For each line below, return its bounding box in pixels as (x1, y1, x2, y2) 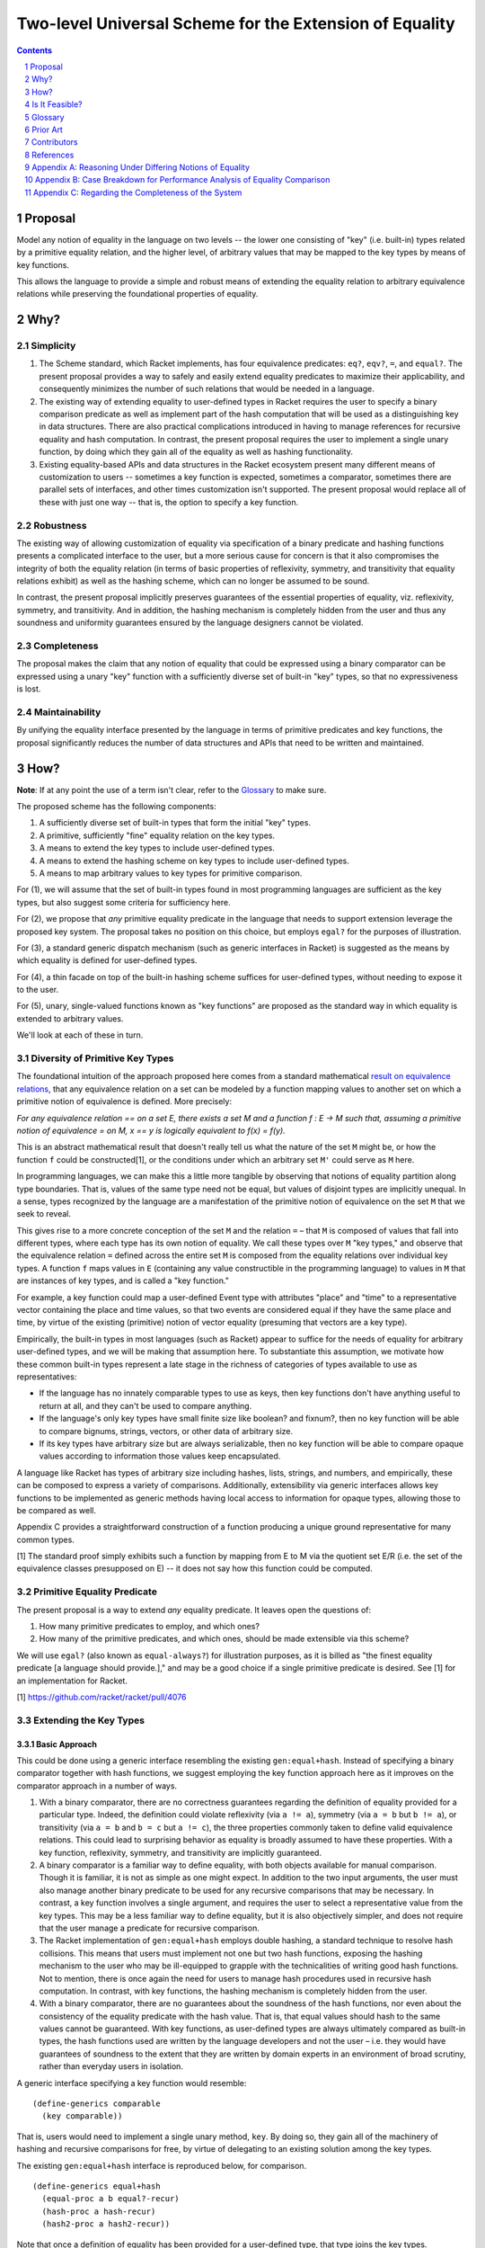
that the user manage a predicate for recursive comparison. (39, 1922, 260, 1933)
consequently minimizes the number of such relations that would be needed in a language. (39, 383, 375, 395)
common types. (16, 1534, 75, 1545)
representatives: (16, 1371, 77, 1382)
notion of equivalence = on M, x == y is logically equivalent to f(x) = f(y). (16, 1125, 287, 1136)
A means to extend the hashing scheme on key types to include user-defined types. (39, 855, 350, 866)
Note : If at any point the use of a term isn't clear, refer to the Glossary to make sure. (16, 784, 327, 795)
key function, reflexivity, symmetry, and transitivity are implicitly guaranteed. (39, 1847, 322, 1858)
